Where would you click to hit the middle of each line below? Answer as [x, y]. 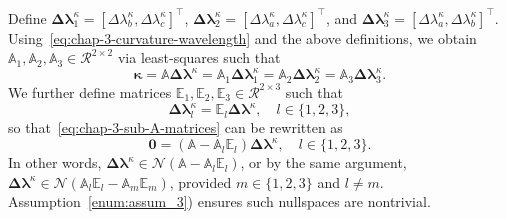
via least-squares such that [199, 57]
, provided [200, 181]
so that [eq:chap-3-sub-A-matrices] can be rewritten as [175, 127]
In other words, [55, 162]
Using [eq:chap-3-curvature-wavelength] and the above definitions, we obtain [242, 37]
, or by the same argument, [323, 162]
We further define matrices [90, 91]
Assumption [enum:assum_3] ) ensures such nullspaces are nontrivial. [219, 201]
